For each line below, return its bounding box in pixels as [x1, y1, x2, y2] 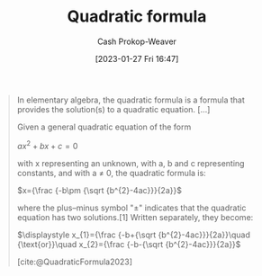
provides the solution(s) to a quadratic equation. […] [16, 103, 211, 114]
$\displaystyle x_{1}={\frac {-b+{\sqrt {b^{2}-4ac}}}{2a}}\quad [16, 229, 251, 240]
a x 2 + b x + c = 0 [16, 138, 78, 151]
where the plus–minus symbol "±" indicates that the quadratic [16, 202, 247, 213]
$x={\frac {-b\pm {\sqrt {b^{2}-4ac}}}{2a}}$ [16, 184, 182, 195]
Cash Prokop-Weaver [96, 36, 177, 47]
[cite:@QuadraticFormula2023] [16, 256, 132, 267]
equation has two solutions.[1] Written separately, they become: [16, 211, 254, 222]
